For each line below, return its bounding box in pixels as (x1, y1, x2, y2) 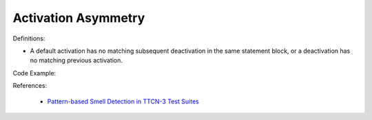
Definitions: (12, 34, 45, 43)
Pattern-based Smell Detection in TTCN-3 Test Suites (47, 97, 199, 106)
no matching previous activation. (30, 56, 123, 64)
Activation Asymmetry (12, 10, 145, 25)
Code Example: (12, 69, 56, 77)
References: (12, 82, 48, 90)
